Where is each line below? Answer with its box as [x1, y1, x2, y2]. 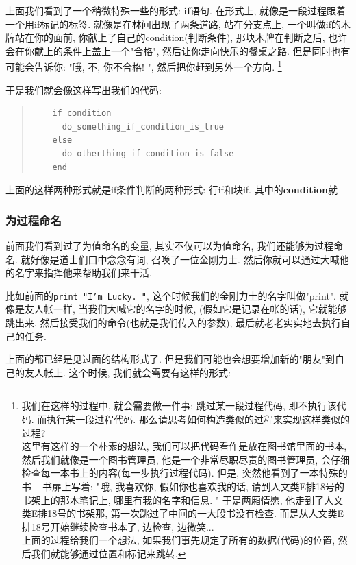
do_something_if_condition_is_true [62, 121, 224, 132]
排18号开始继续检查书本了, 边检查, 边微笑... [21, 519, 214, 533]
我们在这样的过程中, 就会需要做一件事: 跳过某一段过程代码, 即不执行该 [21, 398, 337, 413]
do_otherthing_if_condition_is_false [62, 149, 234, 158]
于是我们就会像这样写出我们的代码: [5, 82, 162, 97]
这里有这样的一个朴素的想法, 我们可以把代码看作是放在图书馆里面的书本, [21, 439, 347, 453]
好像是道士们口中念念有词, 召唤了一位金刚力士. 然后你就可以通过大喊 [30, 252, 340, 266]
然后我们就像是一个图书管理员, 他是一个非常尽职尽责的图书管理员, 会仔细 [21, 452, 350, 466]
